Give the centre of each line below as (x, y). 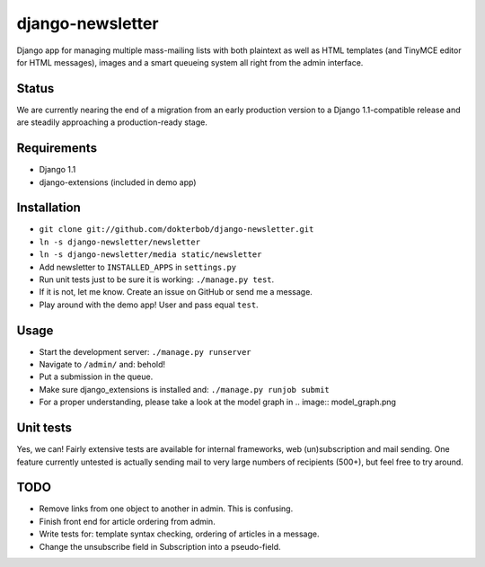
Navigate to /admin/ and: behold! (102, 365)
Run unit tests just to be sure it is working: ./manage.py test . (157, 279)
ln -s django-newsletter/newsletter (120, 242)
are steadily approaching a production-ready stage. (112, 122)
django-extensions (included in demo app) (118, 182)
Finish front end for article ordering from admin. (127, 521)
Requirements (57, 148)
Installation (48, 208)
